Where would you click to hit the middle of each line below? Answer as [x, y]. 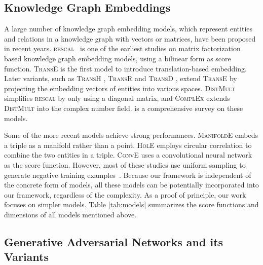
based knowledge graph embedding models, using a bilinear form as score [118, 58]
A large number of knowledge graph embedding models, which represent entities [128, 29]
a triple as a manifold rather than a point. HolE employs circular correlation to [128, 145]
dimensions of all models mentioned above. [70, 214]
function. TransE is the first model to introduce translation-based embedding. [125, 68]
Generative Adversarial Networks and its [114, 241]
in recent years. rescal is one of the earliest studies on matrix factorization [122, 48]
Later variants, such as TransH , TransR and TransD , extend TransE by [121, 78]
